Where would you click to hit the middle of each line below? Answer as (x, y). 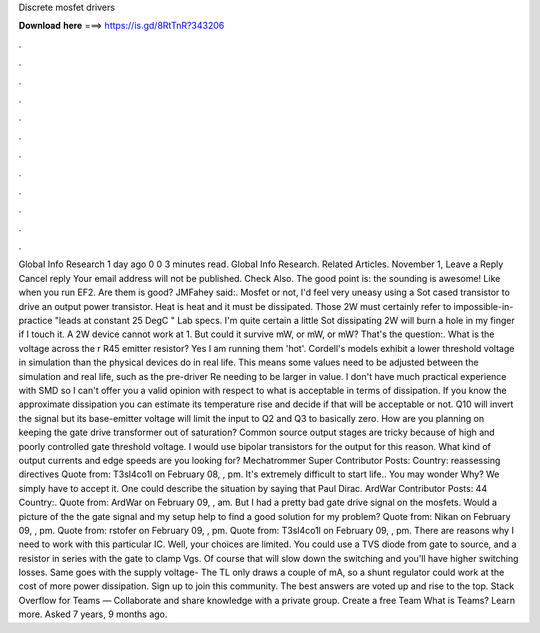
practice (35, 321)
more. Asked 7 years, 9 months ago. (93, 614)
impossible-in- (483, 306)
